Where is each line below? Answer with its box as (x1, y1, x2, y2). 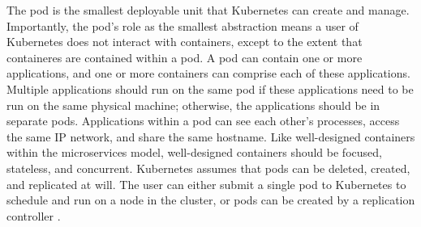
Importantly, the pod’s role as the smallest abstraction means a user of (6, 17, 359, 34)
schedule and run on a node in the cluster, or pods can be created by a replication (6, 191, 415, 208)
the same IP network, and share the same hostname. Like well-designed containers (6, 128, 415, 145)
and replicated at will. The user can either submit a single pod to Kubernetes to (6, 175, 406, 192)
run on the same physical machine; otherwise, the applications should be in (6, 96, 380, 113)
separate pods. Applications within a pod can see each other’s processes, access (6, 112, 400, 129)
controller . (6, 207, 61, 224)
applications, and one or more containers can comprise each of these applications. (6, 65, 410, 82)
